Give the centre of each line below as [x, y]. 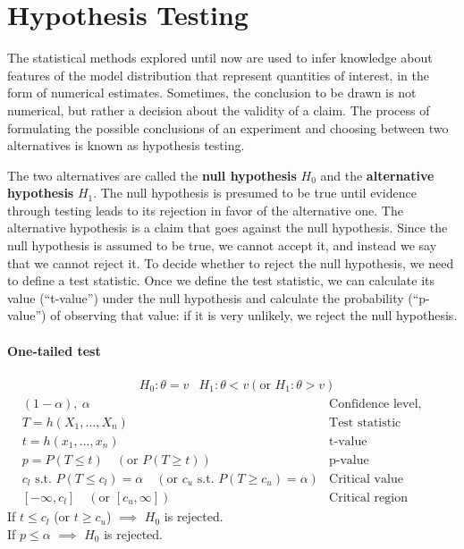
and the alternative [377, 175]
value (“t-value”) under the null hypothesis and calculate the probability [206, 297]
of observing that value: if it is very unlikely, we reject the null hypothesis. [254, 315]
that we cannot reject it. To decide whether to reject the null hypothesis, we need [231, 262]
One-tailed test [54, 350]
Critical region [368, 498]
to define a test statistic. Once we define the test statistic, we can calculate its [221, 280]
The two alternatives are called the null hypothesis [152, 175]
